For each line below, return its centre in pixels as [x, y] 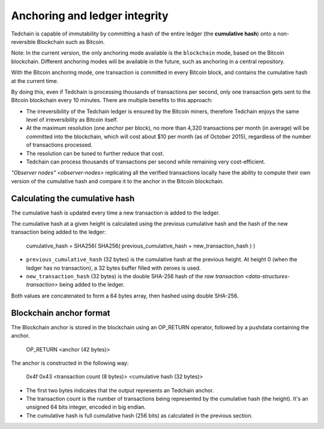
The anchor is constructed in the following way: [70, 363]
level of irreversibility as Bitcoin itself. [72, 120]
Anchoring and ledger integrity [90, 16]
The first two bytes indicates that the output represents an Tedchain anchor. [120, 390]
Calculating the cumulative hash [73, 198]
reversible [23, 41]
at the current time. [35, 81]
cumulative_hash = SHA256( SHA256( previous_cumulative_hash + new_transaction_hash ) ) [141, 246]
